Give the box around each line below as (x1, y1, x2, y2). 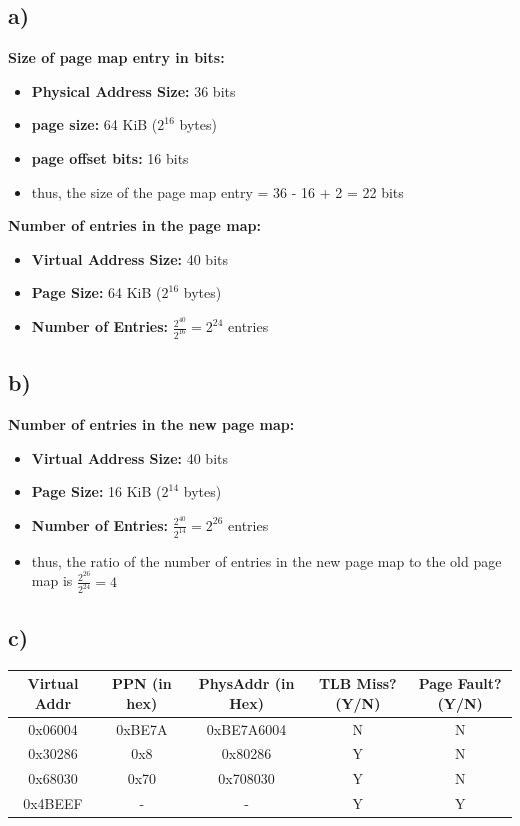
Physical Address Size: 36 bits (31, 80, 236, 101)
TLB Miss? (318, 673, 397, 694)
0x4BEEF (23, 793, 83, 814)
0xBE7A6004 (206, 718, 287, 739)
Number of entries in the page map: (8, 215, 261, 236)
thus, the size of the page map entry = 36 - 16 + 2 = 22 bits (31, 181, 404, 202)
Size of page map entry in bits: (8, 47, 225, 68)
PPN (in (112, 673, 172, 694)
